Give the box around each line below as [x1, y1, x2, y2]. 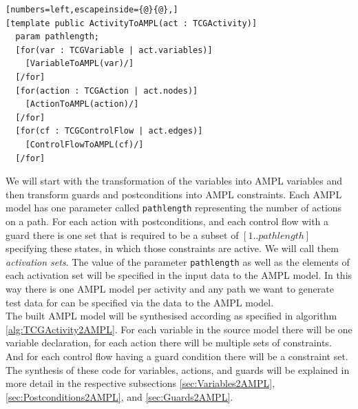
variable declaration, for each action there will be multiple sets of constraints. [6, 335, 332, 350]
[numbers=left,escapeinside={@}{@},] [6, 5, 178, 14]
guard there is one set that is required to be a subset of [6, 227, 239, 242]
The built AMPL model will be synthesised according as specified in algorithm [6, 308, 337, 323]
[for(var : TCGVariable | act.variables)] [15, 45, 213, 55]
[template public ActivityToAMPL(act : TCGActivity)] [6, 18, 257, 28]
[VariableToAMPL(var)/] [25, 59, 134, 69]
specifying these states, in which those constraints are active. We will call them [6, 241, 339, 255]
